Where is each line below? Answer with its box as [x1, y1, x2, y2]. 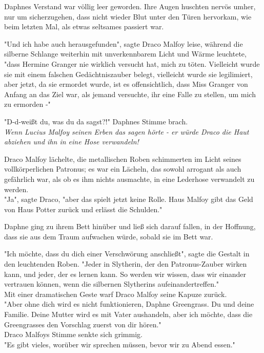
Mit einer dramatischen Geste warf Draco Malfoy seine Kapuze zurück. [4, 288, 227, 299]
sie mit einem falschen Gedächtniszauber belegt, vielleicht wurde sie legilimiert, [4, 68, 253, 79]
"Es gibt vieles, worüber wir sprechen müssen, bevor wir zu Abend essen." [4, 339, 235, 349]
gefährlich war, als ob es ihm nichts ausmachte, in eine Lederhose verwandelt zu [4, 173, 255, 184]
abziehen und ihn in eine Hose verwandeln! [4, 136, 139, 147]
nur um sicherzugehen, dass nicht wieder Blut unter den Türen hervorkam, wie [4, 11, 252, 22]
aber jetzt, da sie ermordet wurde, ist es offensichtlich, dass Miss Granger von [4, 79, 248, 89]
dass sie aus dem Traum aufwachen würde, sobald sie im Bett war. [4, 231, 213, 241]
